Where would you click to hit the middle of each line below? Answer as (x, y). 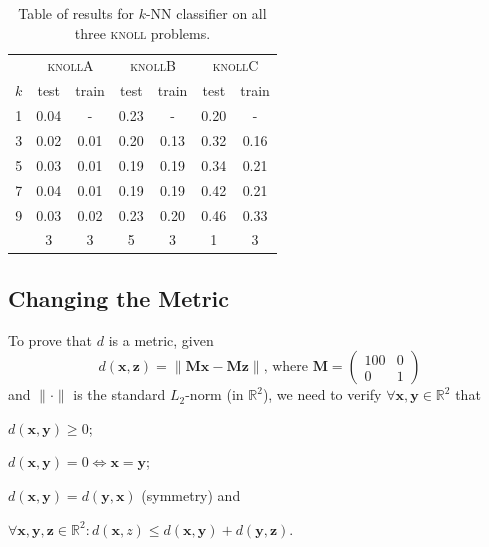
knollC (235, 65)
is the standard (119, 394)
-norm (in (214, 394)
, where (286, 367)
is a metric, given (161, 339)
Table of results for (76, 13)
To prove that (50, 339)
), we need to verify (322, 394)
